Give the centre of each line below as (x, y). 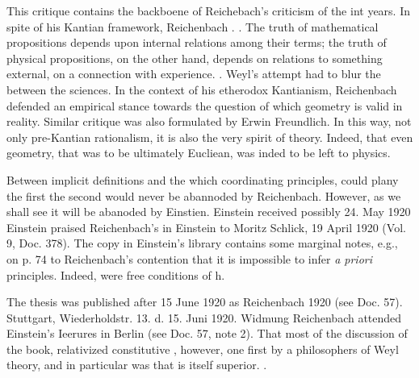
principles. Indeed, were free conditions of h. (116, 274)
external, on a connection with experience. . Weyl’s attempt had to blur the (194, 74)
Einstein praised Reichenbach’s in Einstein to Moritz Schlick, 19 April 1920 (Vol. (206, 227)
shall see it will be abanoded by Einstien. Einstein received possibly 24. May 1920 (209, 212)
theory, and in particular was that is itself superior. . (137, 365)
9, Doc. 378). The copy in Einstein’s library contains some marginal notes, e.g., (202, 243)
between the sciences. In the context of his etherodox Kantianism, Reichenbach (202, 89)
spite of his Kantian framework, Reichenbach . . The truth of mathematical (193, 26)
